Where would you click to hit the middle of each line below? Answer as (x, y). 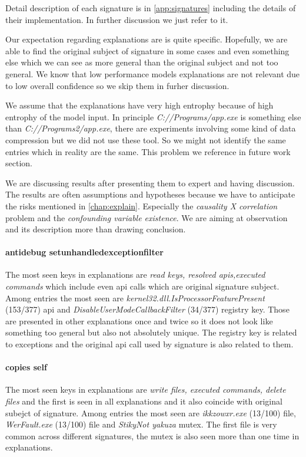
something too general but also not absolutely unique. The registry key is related (151, 332)
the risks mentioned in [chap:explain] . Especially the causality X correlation (142, 206)
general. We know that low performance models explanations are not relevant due (153, 73)
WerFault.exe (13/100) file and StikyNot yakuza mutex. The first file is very (141, 424)
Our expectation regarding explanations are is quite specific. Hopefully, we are (147, 39)
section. (19, 163)
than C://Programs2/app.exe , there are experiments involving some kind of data (151, 128)
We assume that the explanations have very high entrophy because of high (139, 105)
